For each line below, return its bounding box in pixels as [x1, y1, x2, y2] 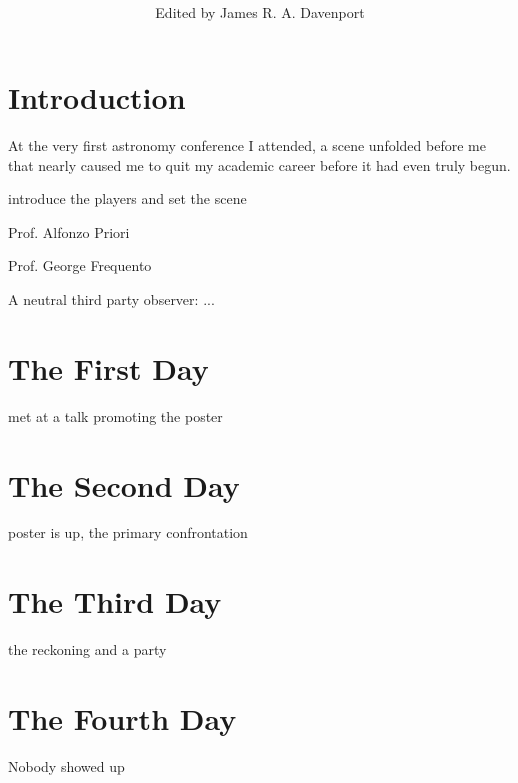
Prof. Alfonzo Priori [8, 221, 130, 242]
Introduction [8, 77, 186, 118]
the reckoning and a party [8, 639, 167, 660]
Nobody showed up [8, 755, 125, 776]
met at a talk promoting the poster [8, 405, 223, 426]
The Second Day [8, 464, 240, 505]
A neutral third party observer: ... [8, 289, 215, 309]
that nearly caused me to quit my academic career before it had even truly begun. [8, 154, 511, 175]
